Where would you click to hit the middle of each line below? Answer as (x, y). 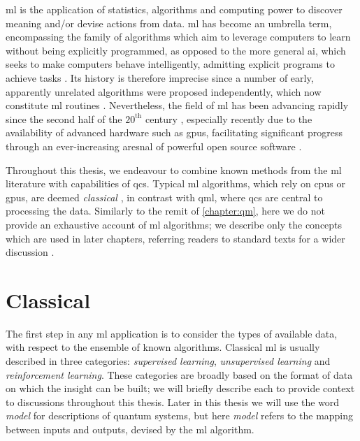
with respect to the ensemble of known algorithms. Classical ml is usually (163, 347)
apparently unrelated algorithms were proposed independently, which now (164, 91)
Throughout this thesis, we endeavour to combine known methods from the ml (174, 169)
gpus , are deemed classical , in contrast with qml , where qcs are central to (164, 197)
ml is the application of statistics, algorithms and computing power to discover (174, 9)
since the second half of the (64, 118)
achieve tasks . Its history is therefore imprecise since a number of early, (160, 77)
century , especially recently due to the (229, 118)
